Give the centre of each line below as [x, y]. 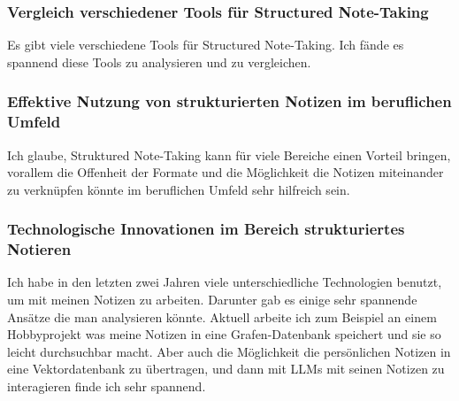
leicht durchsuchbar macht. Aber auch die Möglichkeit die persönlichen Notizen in [229, 351]
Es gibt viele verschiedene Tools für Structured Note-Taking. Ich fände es [206, 45]
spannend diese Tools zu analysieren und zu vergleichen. [159, 62]
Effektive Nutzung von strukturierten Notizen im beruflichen [229, 101]
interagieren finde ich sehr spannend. [107, 386]
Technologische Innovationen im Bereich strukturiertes [206, 229]
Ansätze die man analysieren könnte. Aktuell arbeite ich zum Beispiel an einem [222, 316]
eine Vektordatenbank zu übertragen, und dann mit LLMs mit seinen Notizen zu [226, 369]
